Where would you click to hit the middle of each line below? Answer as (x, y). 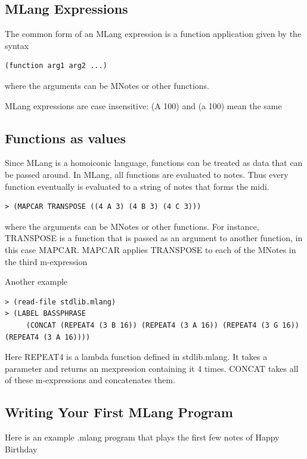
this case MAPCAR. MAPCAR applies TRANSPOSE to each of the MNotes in (151, 249)
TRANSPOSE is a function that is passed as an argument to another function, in (154, 238)
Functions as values (66, 138)
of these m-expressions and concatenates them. (90, 380)
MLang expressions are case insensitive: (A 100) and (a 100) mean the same (143, 105)
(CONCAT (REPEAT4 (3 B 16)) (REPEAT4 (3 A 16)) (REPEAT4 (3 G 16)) (162, 325)
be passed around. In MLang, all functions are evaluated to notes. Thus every (147, 174)
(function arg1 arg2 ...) (56, 66)
